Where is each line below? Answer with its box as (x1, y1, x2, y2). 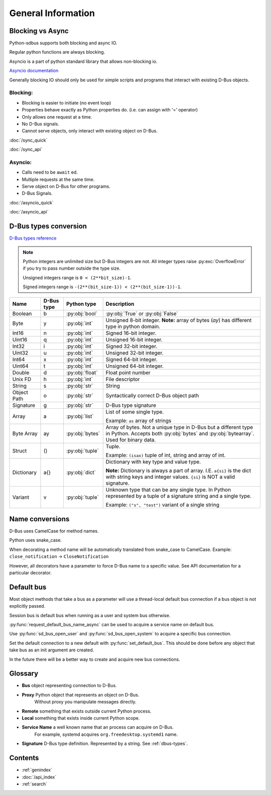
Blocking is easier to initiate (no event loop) (22, 99, 111, 105)
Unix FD (12, 376, 32, 383)
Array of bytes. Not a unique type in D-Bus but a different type (105, 424, 253, 431)
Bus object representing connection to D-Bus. (22, 683, 117, 689)
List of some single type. (105, 408, 164, 415)
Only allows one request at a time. (22, 113, 92, 120)
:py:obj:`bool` (66, 310, 98, 317)
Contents (9, 754, 39, 762)
